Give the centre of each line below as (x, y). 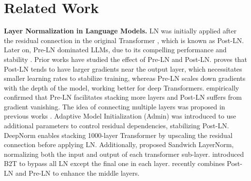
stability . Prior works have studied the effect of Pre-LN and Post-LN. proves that (125, 59)
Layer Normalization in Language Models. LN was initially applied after (120, 31)
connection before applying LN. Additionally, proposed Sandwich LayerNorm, (119, 144)
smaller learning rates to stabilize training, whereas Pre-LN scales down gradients (125, 78)
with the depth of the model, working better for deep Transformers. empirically (122, 87)
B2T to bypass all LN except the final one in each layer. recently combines (114, 163)
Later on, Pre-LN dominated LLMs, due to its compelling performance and (115, 50)
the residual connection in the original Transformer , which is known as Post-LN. (124, 40)
